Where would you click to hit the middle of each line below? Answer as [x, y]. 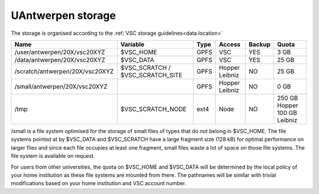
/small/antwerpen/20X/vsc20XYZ [61, 86]
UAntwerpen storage [64, 15]
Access [230, 44]
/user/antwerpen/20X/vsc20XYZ [60, 52]
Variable [132, 44]
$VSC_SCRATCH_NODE [153, 109]
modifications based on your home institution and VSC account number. [99, 183]
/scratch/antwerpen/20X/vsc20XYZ [64, 71]
